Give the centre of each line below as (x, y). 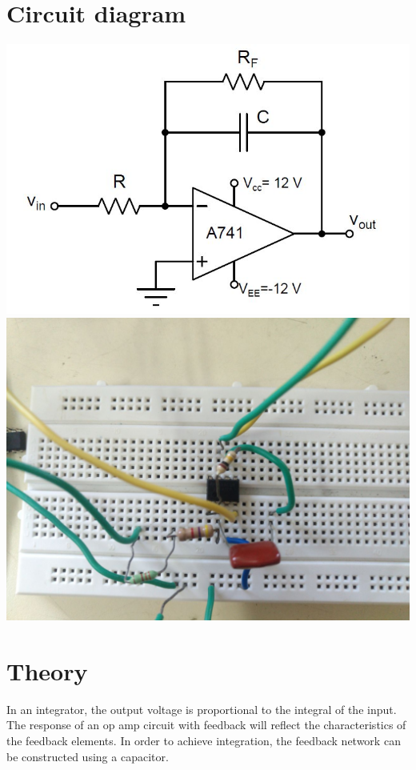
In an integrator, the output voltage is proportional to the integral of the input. (202, 709)
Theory (47, 670)
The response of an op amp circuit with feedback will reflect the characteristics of (206, 725)
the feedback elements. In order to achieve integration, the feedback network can (204, 740)
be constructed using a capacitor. (88, 756)
